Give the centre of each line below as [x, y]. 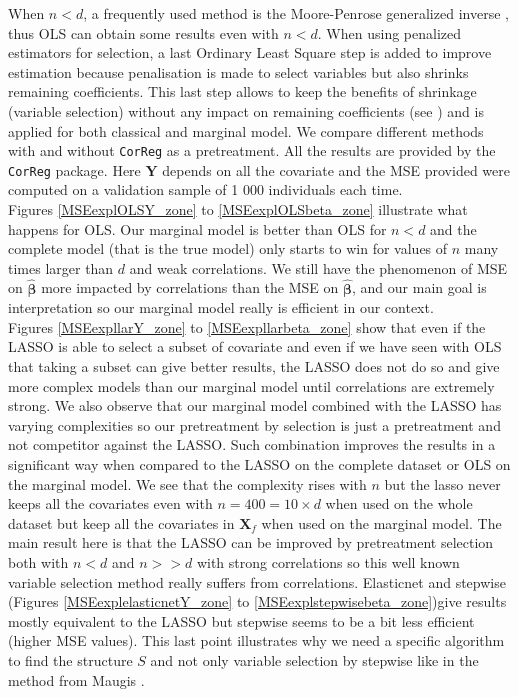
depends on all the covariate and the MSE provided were [336, 169]
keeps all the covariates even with [110, 503]
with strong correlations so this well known [328, 561]
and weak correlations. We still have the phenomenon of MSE [318, 267]
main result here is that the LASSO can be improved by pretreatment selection [251, 542]
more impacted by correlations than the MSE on [190, 287]
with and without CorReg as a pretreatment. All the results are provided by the [252, 150]
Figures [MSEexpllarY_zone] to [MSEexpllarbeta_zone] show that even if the [247, 326]
